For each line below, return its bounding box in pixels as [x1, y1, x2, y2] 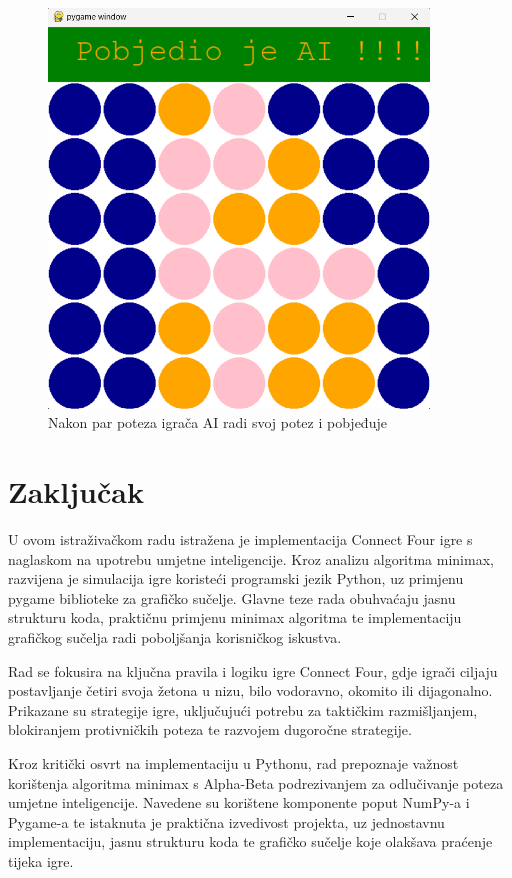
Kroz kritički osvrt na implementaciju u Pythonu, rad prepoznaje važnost [8, 753, 459, 773]
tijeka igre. [8, 850, 74, 871]
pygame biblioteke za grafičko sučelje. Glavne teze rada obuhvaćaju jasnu [8, 587, 456, 608]
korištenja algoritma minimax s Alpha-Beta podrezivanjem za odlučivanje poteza [8, 772, 504, 793]
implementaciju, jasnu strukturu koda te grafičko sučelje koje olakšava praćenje [8, 831, 493, 852]
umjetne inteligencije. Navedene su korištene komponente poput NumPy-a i [8, 792, 470, 813]
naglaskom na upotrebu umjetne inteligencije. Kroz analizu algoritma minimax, [8, 548, 494, 569]
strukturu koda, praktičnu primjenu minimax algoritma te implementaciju [8, 607, 462, 628]
